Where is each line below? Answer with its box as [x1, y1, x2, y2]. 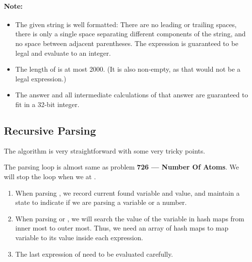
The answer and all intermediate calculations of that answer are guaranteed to [15, 90, 248, 100]
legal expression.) [15, 73, 66, 83]
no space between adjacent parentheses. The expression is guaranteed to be [15, 38, 238, 48]
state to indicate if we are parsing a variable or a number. [15, 197, 187, 207]
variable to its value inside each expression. [15, 232, 143, 242]
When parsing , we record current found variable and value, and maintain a [15, 187, 240, 198]
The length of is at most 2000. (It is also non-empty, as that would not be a [15, 64, 241, 74]
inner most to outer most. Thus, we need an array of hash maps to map [15, 223, 229, 233]
